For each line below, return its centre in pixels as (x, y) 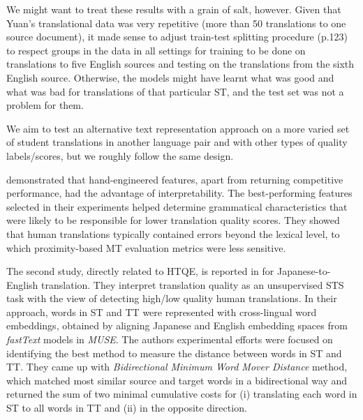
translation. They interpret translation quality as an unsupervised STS (193, 284)
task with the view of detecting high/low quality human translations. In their (172, 298)
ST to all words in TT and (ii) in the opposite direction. (127, 408)
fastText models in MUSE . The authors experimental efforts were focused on (170, 339)
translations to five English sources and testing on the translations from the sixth (180, 64)
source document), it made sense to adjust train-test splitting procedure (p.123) (177, 37)
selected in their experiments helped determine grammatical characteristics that (177, 206)
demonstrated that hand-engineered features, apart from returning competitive (175, 179)
